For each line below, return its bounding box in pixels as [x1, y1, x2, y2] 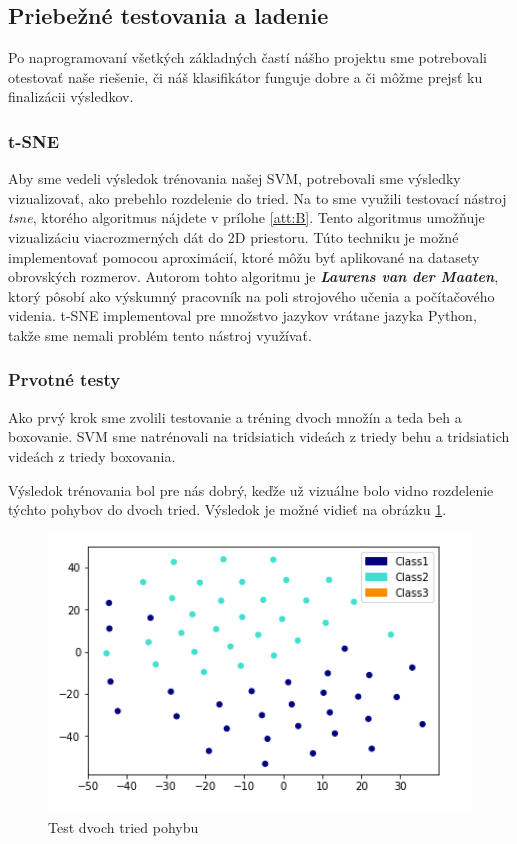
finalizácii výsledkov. [8, 86, 134, 107]
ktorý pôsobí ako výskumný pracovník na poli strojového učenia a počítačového [8, 285, 495, 306]
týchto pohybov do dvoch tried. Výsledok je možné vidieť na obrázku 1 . [8, 499, 447, 520]
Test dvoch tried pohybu [48, 816, 199, 837]
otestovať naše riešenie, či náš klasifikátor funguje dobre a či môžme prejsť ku [8, 66, 483, 87]
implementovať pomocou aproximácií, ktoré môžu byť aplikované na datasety [8, 246, 480, 267]
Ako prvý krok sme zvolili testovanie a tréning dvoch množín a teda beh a [8, 406, 462, 427]
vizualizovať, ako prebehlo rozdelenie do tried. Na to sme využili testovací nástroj [8, 187, 507, 208]
